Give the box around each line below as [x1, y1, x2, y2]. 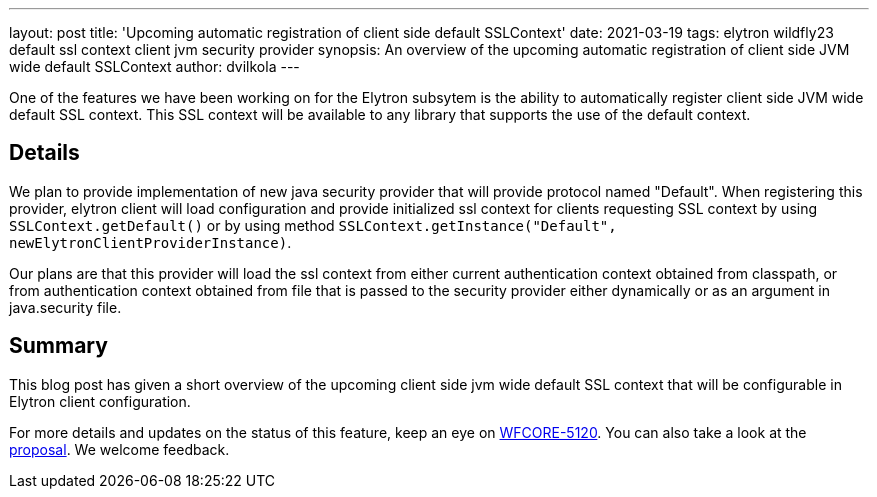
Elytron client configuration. [9, 392, 191, 410]
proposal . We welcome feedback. [9, 440, 230, 458]
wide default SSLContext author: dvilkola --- [9, 58, 300, 75]
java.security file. [9, 298, 122, 316]
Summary [9, 333, 108, 359]
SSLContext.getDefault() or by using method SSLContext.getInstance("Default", [9, 216, 617, 234]
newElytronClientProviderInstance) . [9, 233, 292, 251]
